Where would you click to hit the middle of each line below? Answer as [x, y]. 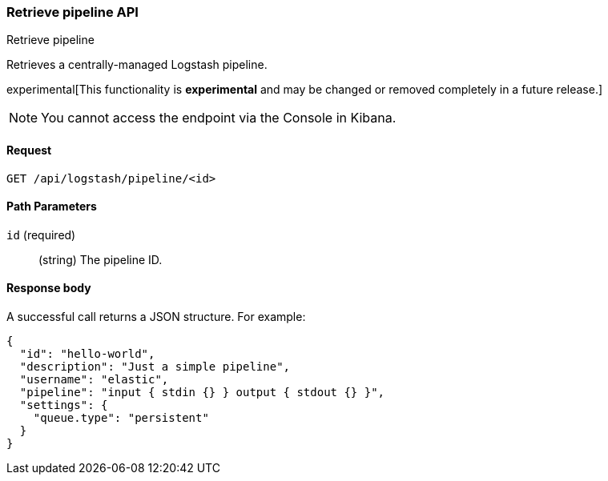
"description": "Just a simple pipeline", [155, 367]
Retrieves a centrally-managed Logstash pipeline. [137, 65]
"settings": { [64, 405]
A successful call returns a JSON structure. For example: [156, 317]
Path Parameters [52, 206]
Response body [49, 288]
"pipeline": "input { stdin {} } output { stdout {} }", [202, 393]
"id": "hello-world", [87, 354]
